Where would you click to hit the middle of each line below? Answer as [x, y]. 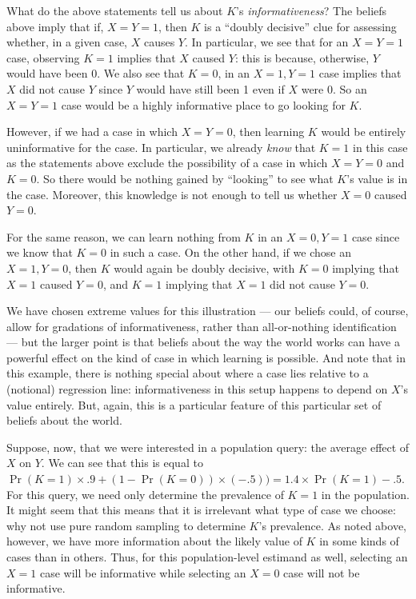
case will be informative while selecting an [143, 572]
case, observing [43, 57]
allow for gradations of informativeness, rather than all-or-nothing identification [202, 326]
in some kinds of [359, 541]
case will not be [322, 572]
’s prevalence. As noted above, [333, 525]
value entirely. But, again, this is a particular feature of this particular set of [194, 404]
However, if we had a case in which [92, 132]
